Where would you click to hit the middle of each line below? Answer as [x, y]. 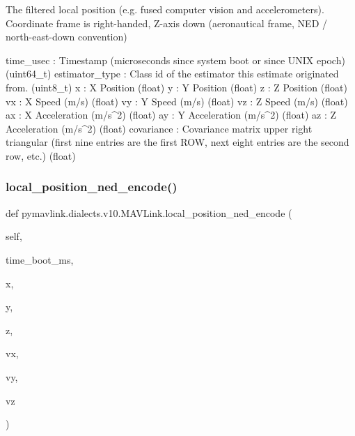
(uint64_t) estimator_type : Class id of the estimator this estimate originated [172, 74]
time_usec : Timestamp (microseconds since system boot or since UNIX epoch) [175, 60]
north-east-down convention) [66, 37]
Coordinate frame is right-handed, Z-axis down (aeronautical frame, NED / [166, 23]
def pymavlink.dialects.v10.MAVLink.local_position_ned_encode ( [149, 212]
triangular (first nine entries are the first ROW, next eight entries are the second [177, 142]
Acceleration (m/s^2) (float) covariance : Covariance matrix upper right [159, 128]
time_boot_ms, [40, 259]
